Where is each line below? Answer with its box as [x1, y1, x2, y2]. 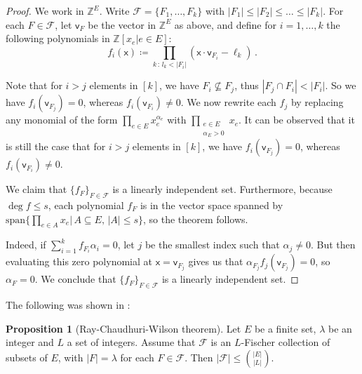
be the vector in [88, 17, 156, 32]
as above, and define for [174, 17, 277, 32]
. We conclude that [34, 272, 116, 286]
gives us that [188, 254, 243, 269]
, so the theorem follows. [142, 211, 248, 226]
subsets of [6, 349, 48, 364]
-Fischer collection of [241, 335, 330, 349]
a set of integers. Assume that [67, 335, 196, 349]
